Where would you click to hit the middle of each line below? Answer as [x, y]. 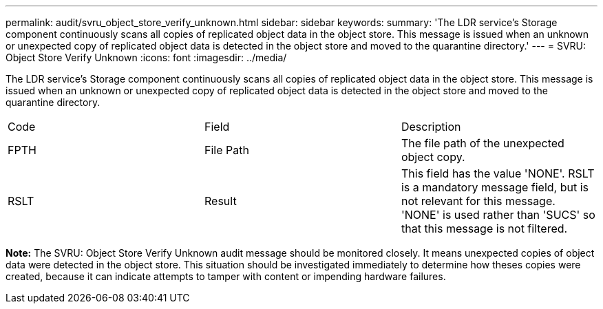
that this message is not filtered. [484, 228]
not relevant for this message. [478, 201]
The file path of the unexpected [483, 143]
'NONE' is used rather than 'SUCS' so [498, 215]
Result [220, 201]
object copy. [433, 157]
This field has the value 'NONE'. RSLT [498, 173]
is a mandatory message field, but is [495, 187]
